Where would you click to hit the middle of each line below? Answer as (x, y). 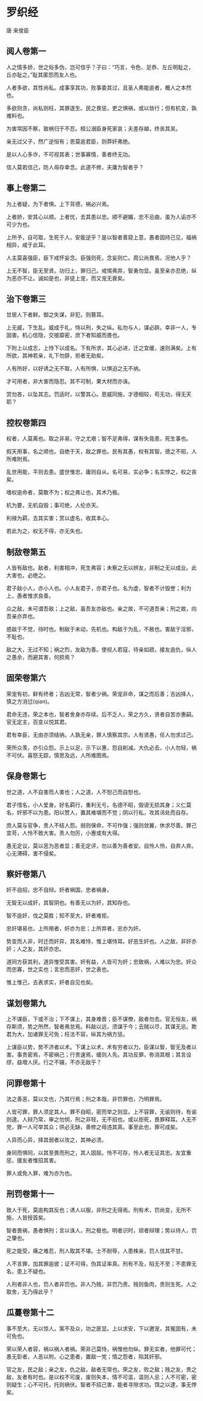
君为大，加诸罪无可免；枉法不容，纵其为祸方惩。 (67, 1034)
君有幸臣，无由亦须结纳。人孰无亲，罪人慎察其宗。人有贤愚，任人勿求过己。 (101, 735)
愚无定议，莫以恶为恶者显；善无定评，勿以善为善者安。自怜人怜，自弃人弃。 (101, 846)
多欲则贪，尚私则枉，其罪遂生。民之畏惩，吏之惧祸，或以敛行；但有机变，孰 (101, 108)
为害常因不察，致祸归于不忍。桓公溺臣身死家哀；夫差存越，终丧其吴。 (94, 129)
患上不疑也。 (33, 1271)
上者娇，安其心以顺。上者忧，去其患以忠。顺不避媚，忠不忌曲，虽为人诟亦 (99, 216)
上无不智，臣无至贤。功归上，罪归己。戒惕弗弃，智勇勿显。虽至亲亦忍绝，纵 (101, 270)
